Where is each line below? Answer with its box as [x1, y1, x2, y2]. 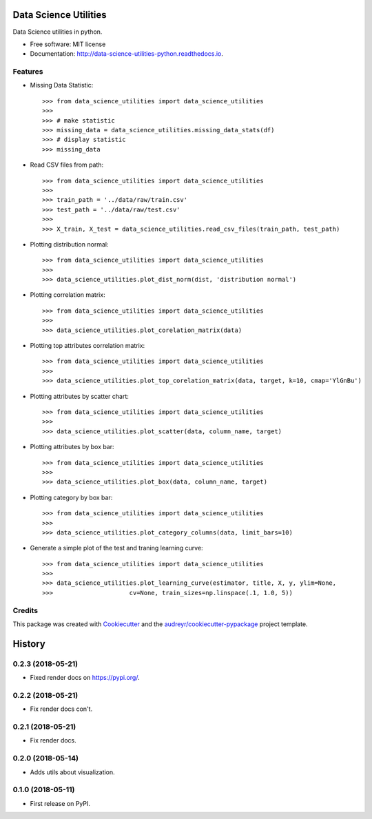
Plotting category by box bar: [30, 493, 113, 501]
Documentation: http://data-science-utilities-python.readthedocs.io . [30, 50, 224, 58]
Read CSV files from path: [30, 160, 104, 169]
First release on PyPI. [30, 799, 91, 807]
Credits [12, 605, 38, 615]
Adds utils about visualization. [30, 768, 115, 776]
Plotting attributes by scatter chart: [30, 392, 129, 400]
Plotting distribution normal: [30, 240, 109, 248]
